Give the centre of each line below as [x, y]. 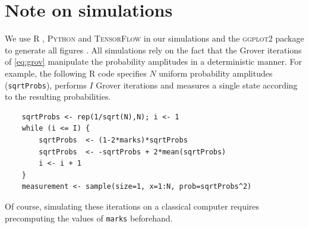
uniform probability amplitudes [216, 73]
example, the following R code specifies [76, 73]
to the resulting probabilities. [58, 96]
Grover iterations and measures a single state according [197, 85]
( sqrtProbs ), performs [46, 85]
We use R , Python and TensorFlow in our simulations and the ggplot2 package [154, 38]
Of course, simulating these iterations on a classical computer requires [132, 206]
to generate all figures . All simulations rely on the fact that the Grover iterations [153, 50]
